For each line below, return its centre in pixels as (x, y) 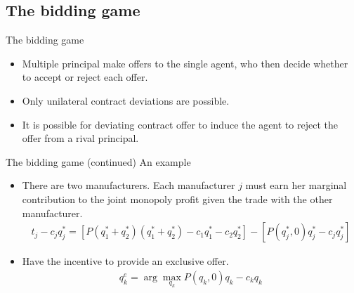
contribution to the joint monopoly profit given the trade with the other (177, 198)
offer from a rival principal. (80, 138)
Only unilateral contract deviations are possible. (126, 100)
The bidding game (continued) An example (98, 161)
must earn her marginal (296, 185)
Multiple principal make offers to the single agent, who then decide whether (185, 63)
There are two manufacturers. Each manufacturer (129, 185)
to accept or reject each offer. (85, 77)
